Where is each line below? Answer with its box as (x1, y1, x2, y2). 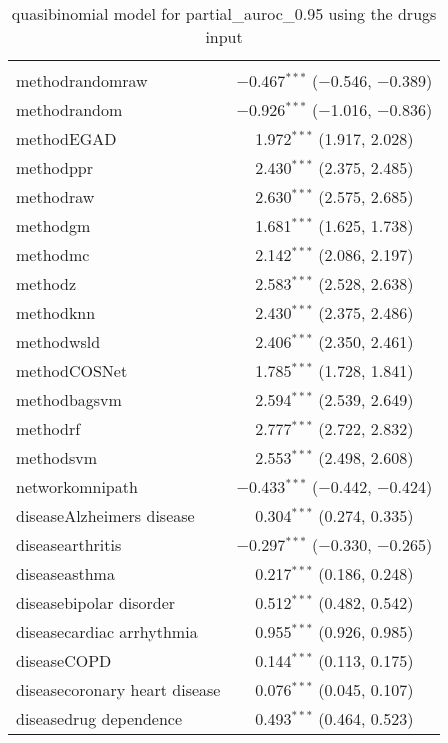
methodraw (16, 185, 95, 208)
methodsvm (16, 446, 97, 469)
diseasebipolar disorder (16, 591, 176, 614)
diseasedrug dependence (16, 707, 183, 730)
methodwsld (16, 330, 101, 353)
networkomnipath (16, 475, 138, 498)
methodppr (16, 156, 93, 179)
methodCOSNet (16, 359, 128, 382)
